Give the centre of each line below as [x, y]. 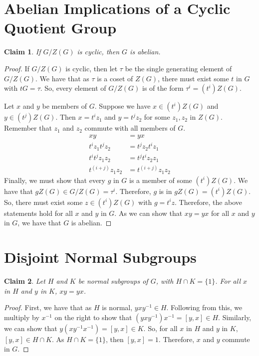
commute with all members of [130, 128]
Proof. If [17, 68]
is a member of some [161, 180]
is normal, [117, 307]
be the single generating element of [178, 68]
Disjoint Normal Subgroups [100, 257]
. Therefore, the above [209, 202]
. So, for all [160, 328]
